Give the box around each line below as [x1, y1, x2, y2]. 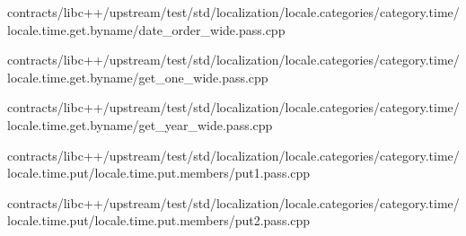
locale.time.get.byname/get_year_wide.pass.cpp [7, 115, 273, 134]
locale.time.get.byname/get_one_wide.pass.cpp [7, 67, 268, 86]
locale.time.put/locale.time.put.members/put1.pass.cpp [7, 163, 311, 182]
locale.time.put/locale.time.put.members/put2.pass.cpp [7, 211, 311, 230]
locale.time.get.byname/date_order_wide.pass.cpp [7, 20, 286, 39]
